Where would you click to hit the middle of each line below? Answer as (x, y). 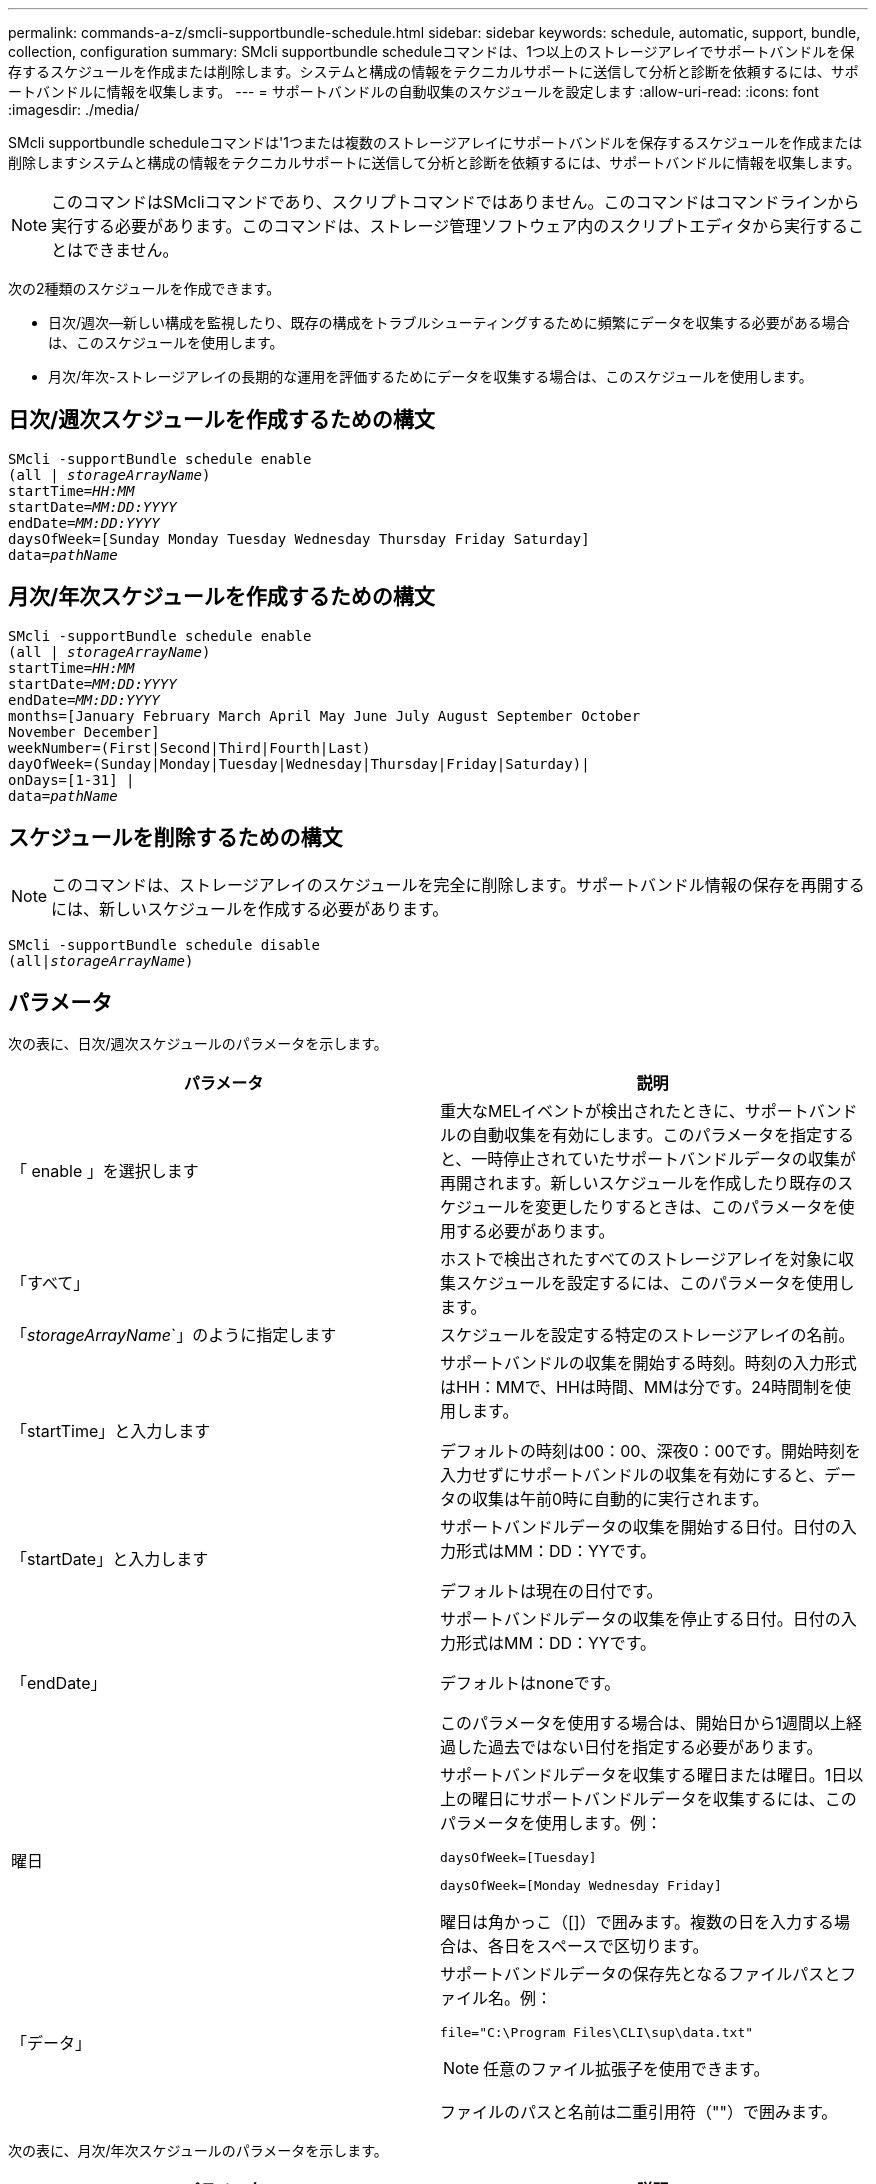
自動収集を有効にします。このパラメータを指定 (647, 1135)
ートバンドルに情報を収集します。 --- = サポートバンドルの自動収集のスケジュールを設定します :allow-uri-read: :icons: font (413, 91)
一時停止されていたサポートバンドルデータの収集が (663, 1159)
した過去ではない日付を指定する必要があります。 (639, 1747)
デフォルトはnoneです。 (530, 1683)
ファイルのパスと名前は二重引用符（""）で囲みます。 (639, 2112)
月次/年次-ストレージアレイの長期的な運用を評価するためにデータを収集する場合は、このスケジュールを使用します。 (430, 376)
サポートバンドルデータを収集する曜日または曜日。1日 (644, 1775)
